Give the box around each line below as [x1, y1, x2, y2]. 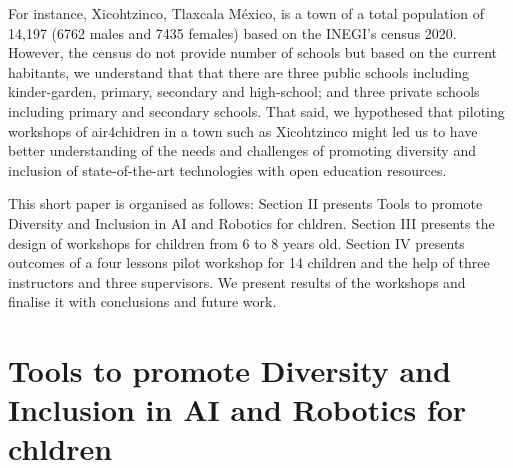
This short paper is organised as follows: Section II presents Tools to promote [8, 193, 483, 214]
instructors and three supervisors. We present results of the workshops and [8, 271, 466, 292]
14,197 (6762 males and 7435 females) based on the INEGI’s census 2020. [8, 22, 457, 43]
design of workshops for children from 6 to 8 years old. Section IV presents [8, 232, 465, 253]
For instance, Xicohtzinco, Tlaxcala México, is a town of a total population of [8, 3, 485, 23]
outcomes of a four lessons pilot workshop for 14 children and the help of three [8, 252, 490, 273]
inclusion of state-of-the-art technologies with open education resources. [8, 159, 447, 180]
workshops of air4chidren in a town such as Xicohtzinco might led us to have [8, 120, 478, 141]
